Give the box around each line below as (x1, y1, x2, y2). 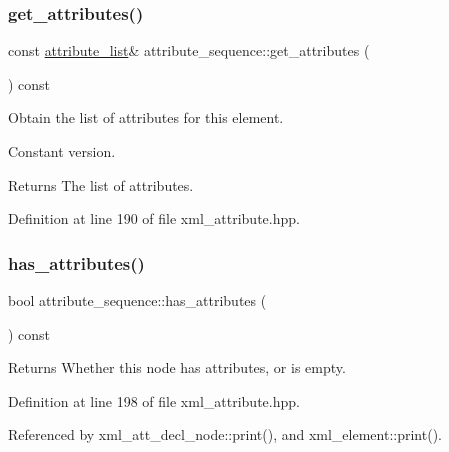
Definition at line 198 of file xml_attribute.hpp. (8, 390, 300, 411)
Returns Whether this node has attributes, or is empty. (8, 357, 346, 378)
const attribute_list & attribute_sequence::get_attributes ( (8, 40, 370, 61)
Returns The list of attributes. (8, 174, 194, 195)
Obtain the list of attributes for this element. (8, 107, 284, 128)
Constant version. (8, 141, 116, 161)
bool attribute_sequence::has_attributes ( (8, 290, 267, 310)
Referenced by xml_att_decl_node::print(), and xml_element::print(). (8, 424, 442, 445)
